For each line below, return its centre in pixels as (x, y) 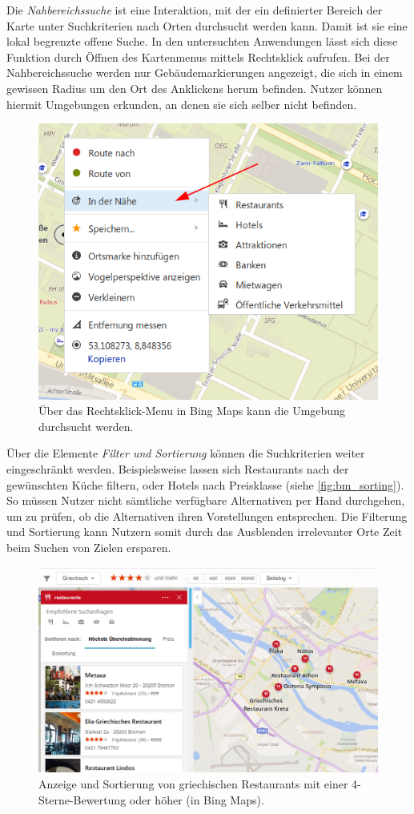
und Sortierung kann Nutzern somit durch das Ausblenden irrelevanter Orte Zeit (205, 532)
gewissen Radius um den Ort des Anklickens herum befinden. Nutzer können (195, 88)
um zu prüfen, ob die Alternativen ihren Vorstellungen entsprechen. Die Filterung (207, 516)
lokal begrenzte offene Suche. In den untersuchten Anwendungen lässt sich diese (202, 41)
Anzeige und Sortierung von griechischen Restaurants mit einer (193, 783)
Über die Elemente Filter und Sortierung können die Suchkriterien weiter (186, 453)
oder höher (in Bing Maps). (197, 799)
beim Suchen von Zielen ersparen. (89, 547)
